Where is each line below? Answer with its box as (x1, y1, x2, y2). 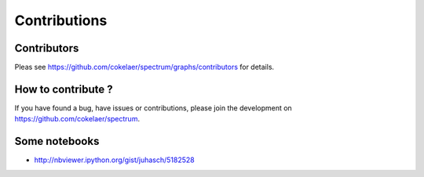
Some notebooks (14, 135, 100, 148)
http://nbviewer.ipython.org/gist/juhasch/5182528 (34, 155, 196, 164)
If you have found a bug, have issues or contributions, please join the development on (14, 103, 292, 113)
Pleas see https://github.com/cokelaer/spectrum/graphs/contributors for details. (14, 63, 275, 72)
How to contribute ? (14, 82, 113, 96)
